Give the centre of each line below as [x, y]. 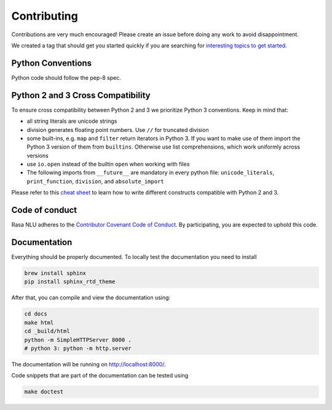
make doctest [44, 392]
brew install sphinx [55, 273]
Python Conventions [52, 63]
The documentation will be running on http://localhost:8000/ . [89, 364]
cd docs [36, 314]
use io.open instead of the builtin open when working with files [108, 164]
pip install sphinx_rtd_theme [70, 282]
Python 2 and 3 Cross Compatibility [81, 95]
